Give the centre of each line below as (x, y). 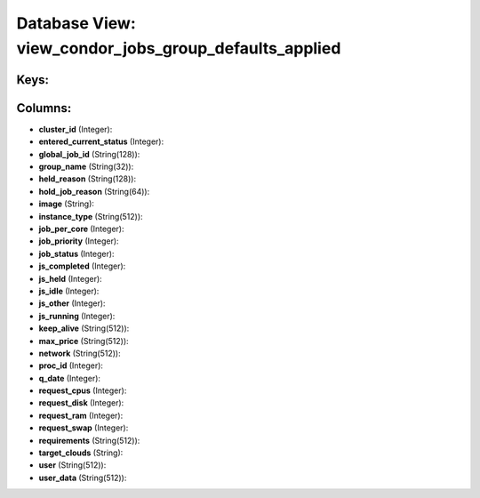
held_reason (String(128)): (88, 179)
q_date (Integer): (70, 378)
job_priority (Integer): (79, 241)
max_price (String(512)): (84, 341)
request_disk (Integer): (81, 403)
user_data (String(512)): (83, 478)
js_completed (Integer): (82, 266)
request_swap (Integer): (84, 428)
